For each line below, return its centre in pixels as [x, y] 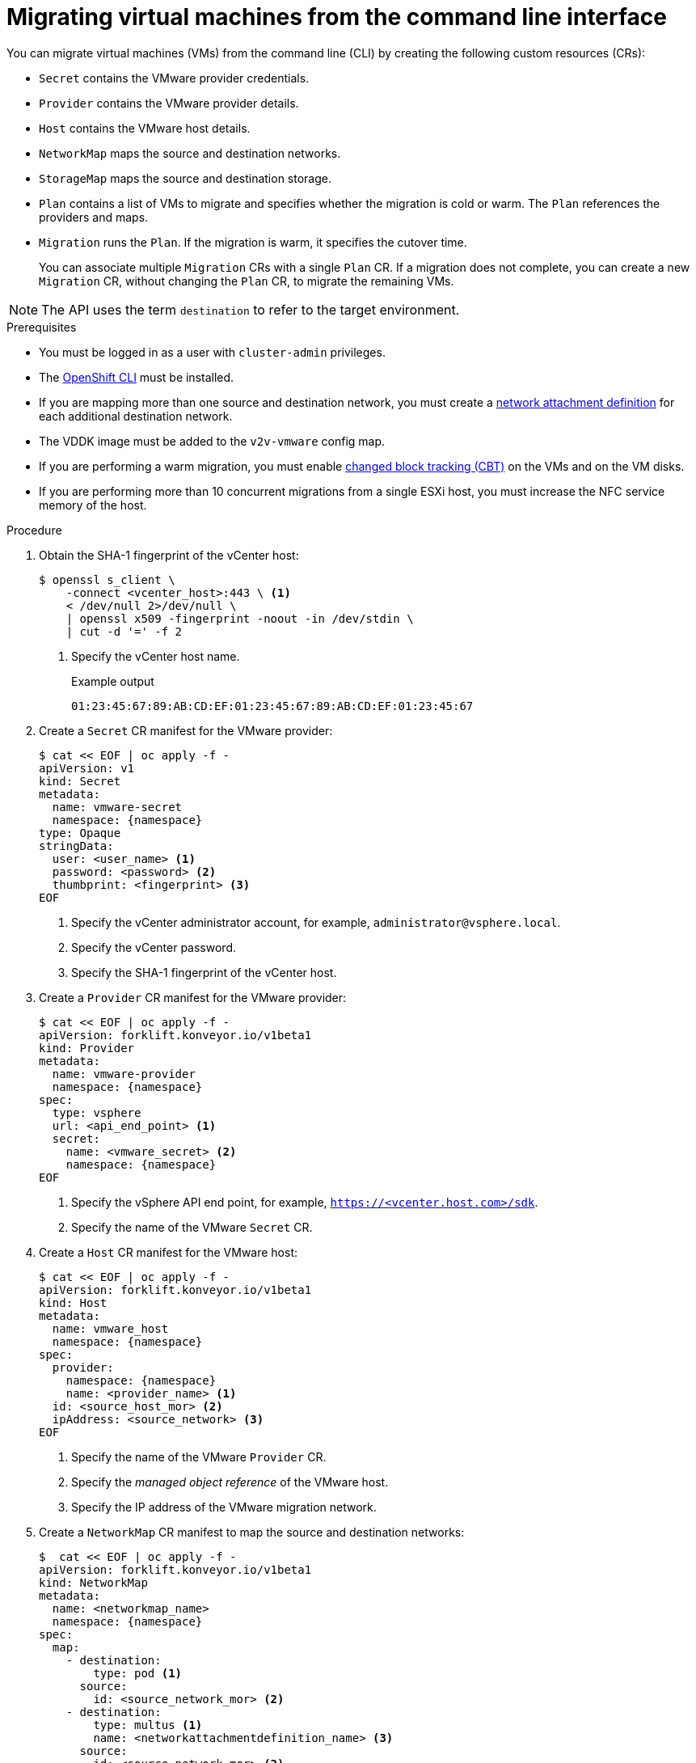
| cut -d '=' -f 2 [124, 631]
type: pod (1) [138, 1673]
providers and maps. [94, 217]
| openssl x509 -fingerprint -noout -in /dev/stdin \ [240, 618]
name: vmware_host [110, 1328]
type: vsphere [97, 1112]
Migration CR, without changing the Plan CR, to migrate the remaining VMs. [247, 281]
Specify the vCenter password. [154, 947]
